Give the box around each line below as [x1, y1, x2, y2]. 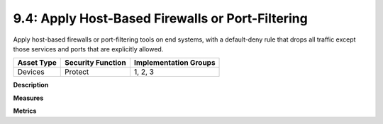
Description [13, 81, 49, 89]
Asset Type [17, 58, 57, 68]
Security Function [65, 58, 127, 68]
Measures [13, 94, 44, 102]
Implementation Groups [133, 58, 216, 68]
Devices [17, 67, 45, 77]
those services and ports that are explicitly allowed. [13, 44, 164, 53]
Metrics [13, 106, 37, 116]
